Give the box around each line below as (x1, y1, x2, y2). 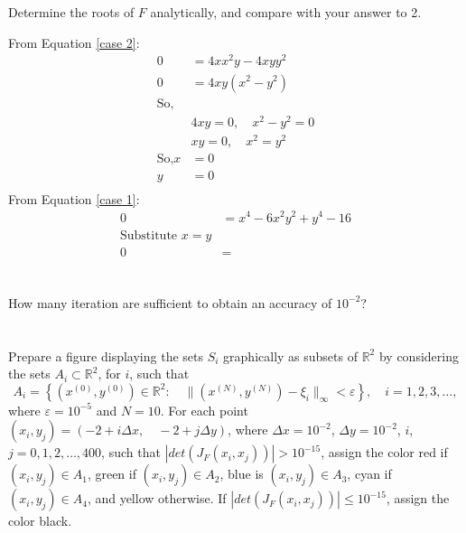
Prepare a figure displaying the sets (8, 346, 203, 365)
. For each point (160, 400, 248, 419)
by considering (378, 346, 459, 365)
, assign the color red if (321, 443, 448, 462)
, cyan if (347, 464, 392, 483)
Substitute (119, 229, 178, 242)
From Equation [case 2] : (8, 33, 140, 51)
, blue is (219, 464, 264, 483)
